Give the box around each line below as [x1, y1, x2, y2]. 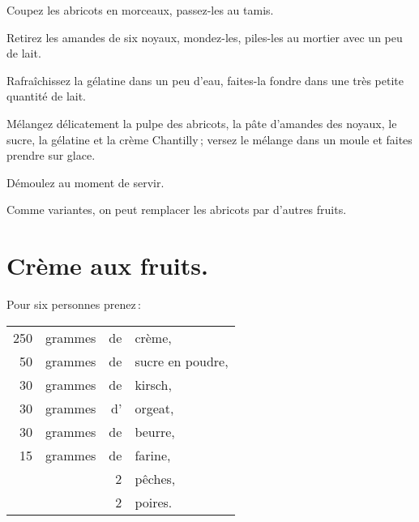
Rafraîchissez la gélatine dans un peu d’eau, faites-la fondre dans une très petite [6, 71, 404, 88]
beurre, [135, 421, 175, 441]
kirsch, [135, 374, 172, 394]
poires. [135, 492, 173, 511]
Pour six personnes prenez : [6, 296, 141, 313]
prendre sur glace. [6, 147, 96, 164]
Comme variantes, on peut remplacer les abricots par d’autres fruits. [6, 201, 347, 218]
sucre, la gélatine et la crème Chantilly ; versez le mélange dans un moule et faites [6, 130, 413, 148]
